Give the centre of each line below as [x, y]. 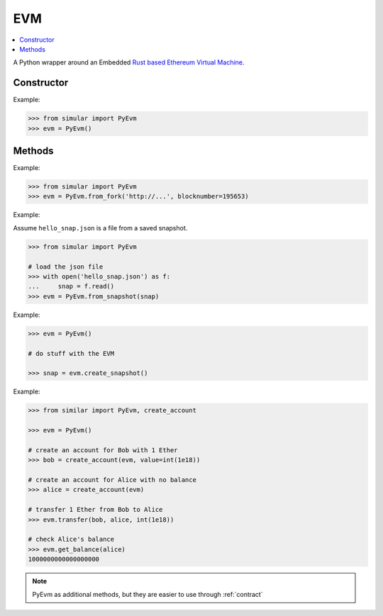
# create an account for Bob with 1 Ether [103, 450]
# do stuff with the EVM [71, 353]
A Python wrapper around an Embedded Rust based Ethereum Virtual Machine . [129, 62]
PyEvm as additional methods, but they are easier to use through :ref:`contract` [148, 594]
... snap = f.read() [71, 286]
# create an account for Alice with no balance [112, 480]
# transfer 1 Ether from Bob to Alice [95, 510]
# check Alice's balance [71, 539]
